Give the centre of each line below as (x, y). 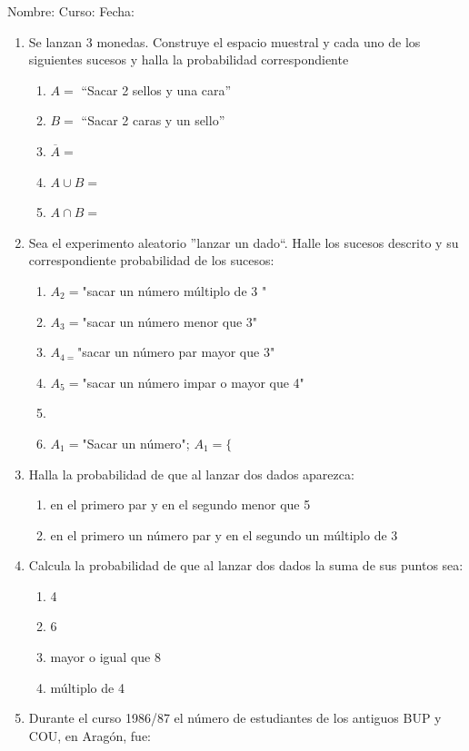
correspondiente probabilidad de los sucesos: (151, 260)
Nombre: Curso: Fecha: (71, 11)
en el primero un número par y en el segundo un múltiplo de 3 (224, 534)
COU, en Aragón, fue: (90, 735)
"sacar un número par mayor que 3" (176, 352)
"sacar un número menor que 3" (170, 321)
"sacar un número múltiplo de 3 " (175, 290)
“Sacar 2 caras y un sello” (153, 120)
